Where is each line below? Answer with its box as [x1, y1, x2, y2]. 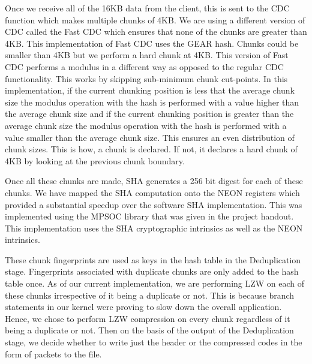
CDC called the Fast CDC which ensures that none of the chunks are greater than [5, 25, 307, 38]
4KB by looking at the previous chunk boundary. [5, 154, 185, 167]
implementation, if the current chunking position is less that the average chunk [5, 84, 295, 97]
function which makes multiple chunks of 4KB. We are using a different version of [5, 13, 305, 26]
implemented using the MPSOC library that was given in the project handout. [5, 210, 294, 222]
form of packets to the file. [5, 347, 102, 360]
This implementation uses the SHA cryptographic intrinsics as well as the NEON [5, 221, 303, 234]
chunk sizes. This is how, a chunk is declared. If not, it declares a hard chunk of [5, 143, 298, 155]
